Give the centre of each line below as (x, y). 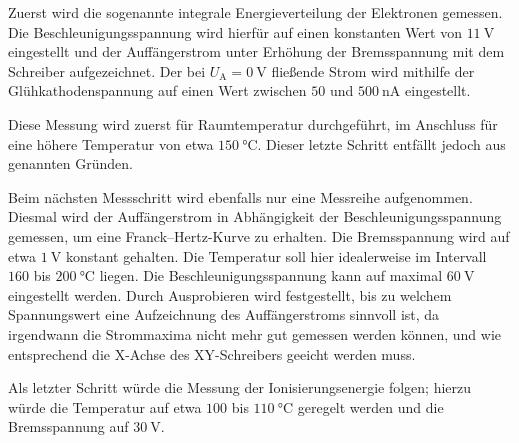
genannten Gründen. (71, 163)
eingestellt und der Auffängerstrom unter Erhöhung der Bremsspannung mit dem (256, 51)
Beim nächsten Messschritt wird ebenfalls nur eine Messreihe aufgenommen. (240, 196)
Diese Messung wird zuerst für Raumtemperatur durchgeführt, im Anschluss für (253, 123)
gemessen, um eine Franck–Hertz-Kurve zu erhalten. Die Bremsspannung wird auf (259, 235)
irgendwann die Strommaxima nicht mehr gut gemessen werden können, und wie (255, 333)
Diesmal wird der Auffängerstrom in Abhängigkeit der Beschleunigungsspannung (255, 216)
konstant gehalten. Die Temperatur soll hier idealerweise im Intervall (276, 255)
